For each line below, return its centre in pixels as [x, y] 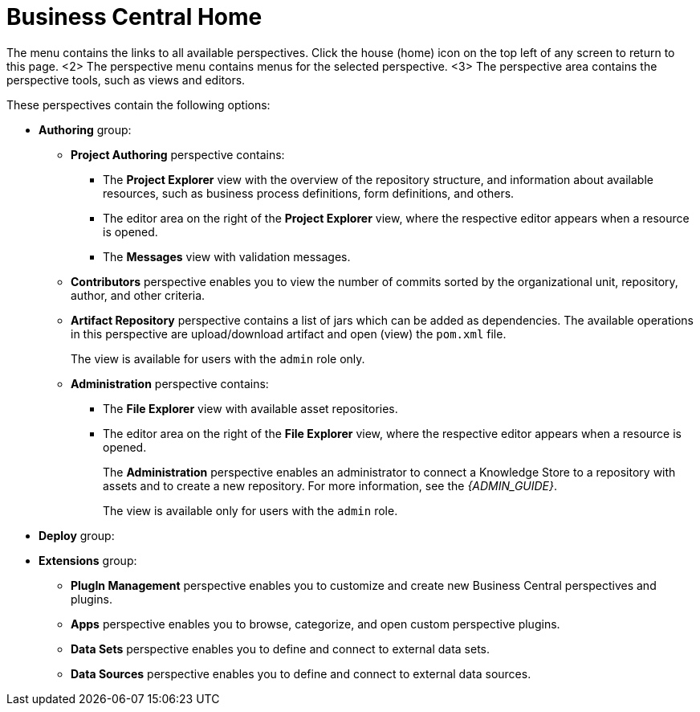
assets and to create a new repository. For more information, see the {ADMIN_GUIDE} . [330, 485]
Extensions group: [88, 560]
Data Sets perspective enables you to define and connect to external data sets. [281, 649]
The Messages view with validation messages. [227, 256]
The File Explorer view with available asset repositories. [250, 408]
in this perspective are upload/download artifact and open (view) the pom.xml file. [289, 333]
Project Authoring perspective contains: [178, 154]
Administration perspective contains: [170, 383]
